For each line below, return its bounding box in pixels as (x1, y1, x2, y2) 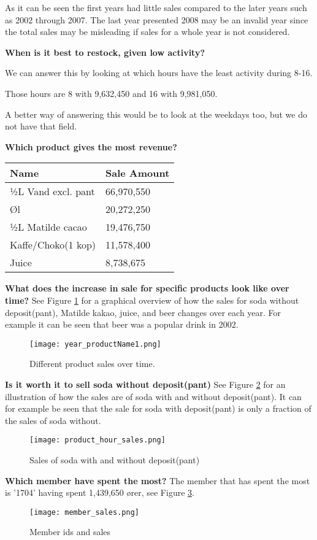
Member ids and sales (29, 525, 111, 538)
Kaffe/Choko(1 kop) (10, 237, 96, 252)
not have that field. (5, 120, 77, 133)
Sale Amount (105, 166, 170, 180)
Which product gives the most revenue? (5, 140, 177, 153)
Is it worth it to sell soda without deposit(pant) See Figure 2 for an (5, 377, 286, 390)
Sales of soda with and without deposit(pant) (29, 453, 200, 466)
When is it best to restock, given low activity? (5, 45, 205, 58)
